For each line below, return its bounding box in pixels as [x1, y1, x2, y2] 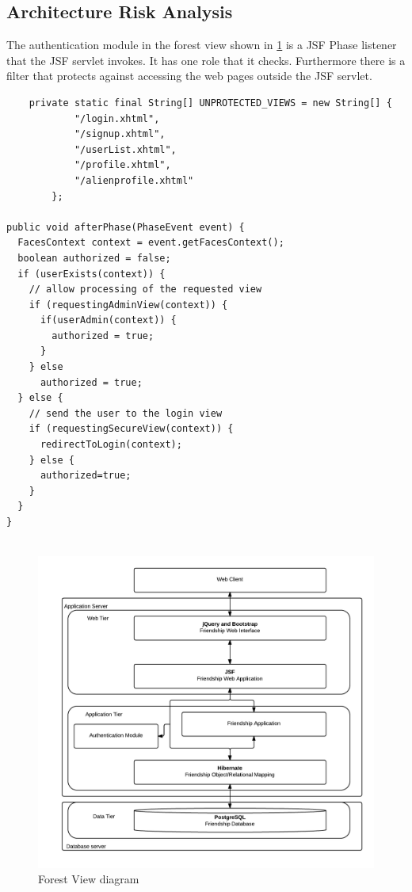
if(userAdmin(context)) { [40, 314, 177, 326]
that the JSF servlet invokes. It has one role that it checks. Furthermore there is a [6, 51, 406, 68]
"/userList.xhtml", [74, 143, 177, 155]
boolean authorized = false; [17, 252, 171, 264]
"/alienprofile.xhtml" [74, 174, 194, 186]
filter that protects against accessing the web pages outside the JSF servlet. [6, 67, 372, 84]
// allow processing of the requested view [29, 284, 262, 295]
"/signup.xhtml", [74, 128, 166, 140]
